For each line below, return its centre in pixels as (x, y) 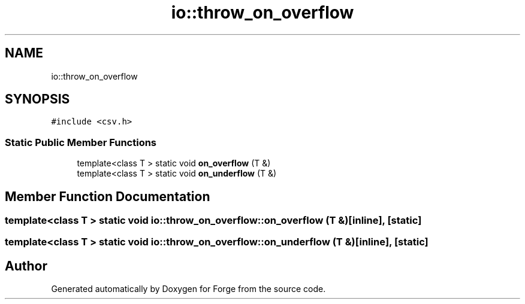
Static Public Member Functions (81, 142)
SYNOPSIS (37, 99)
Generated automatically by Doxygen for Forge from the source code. (188, 289)
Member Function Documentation (108, 196)
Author (26, 266)
